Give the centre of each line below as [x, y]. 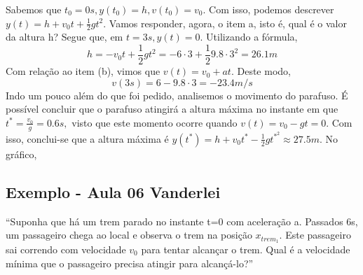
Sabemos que [34, 9]
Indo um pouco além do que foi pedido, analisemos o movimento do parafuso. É [177, 95]
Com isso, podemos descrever [272, 9]
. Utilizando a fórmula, [249, 37]
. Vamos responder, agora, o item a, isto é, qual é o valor [225, 23]
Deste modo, [264, 71]
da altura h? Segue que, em [64, 37]
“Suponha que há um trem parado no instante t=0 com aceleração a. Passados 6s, [182, 221]
